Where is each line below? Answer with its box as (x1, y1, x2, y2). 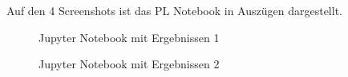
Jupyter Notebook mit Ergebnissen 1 (38, 29, 220, 45)
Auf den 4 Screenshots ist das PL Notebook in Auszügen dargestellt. (6, 2, 342, 18)
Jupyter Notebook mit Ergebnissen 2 (38, 56, 220, 72)
